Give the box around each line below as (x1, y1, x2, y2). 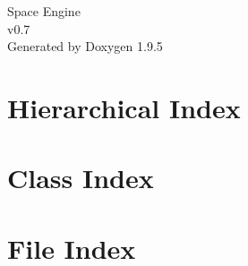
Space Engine (7, 2, 81, 20)
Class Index (7, 159, 154, 196)
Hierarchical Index (7, 89, 241, 125)
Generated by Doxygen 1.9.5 (7, 37, 163, 56)
